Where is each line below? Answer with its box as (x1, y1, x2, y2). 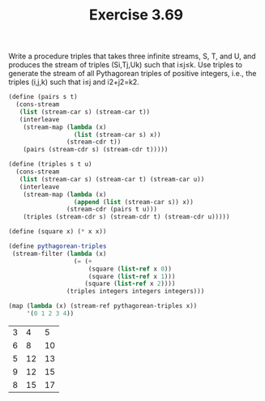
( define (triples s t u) (8, 160, 92, 169)
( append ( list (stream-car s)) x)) (73, 198, 194, 206)
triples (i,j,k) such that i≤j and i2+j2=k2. (8, 77, 139, 87)
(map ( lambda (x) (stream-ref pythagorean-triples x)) (8, 302, 198, 310)
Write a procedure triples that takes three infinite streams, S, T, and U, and (8, 51, 257, 62)
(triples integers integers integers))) (66, 288, 205, 296)
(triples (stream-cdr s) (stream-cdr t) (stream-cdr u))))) (23, 213, 230, 221)
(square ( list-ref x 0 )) (88, 265, 173, 273)
